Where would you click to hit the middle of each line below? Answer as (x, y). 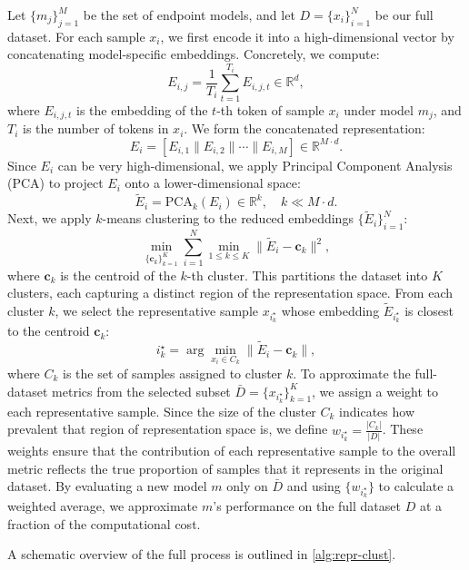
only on (247, 486)
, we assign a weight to (375, 391)
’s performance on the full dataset (307, 506)
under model (379, 109)
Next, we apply (50, 218)
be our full (404, 15)
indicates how (377, 411)
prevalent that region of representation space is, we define (168, 429)
